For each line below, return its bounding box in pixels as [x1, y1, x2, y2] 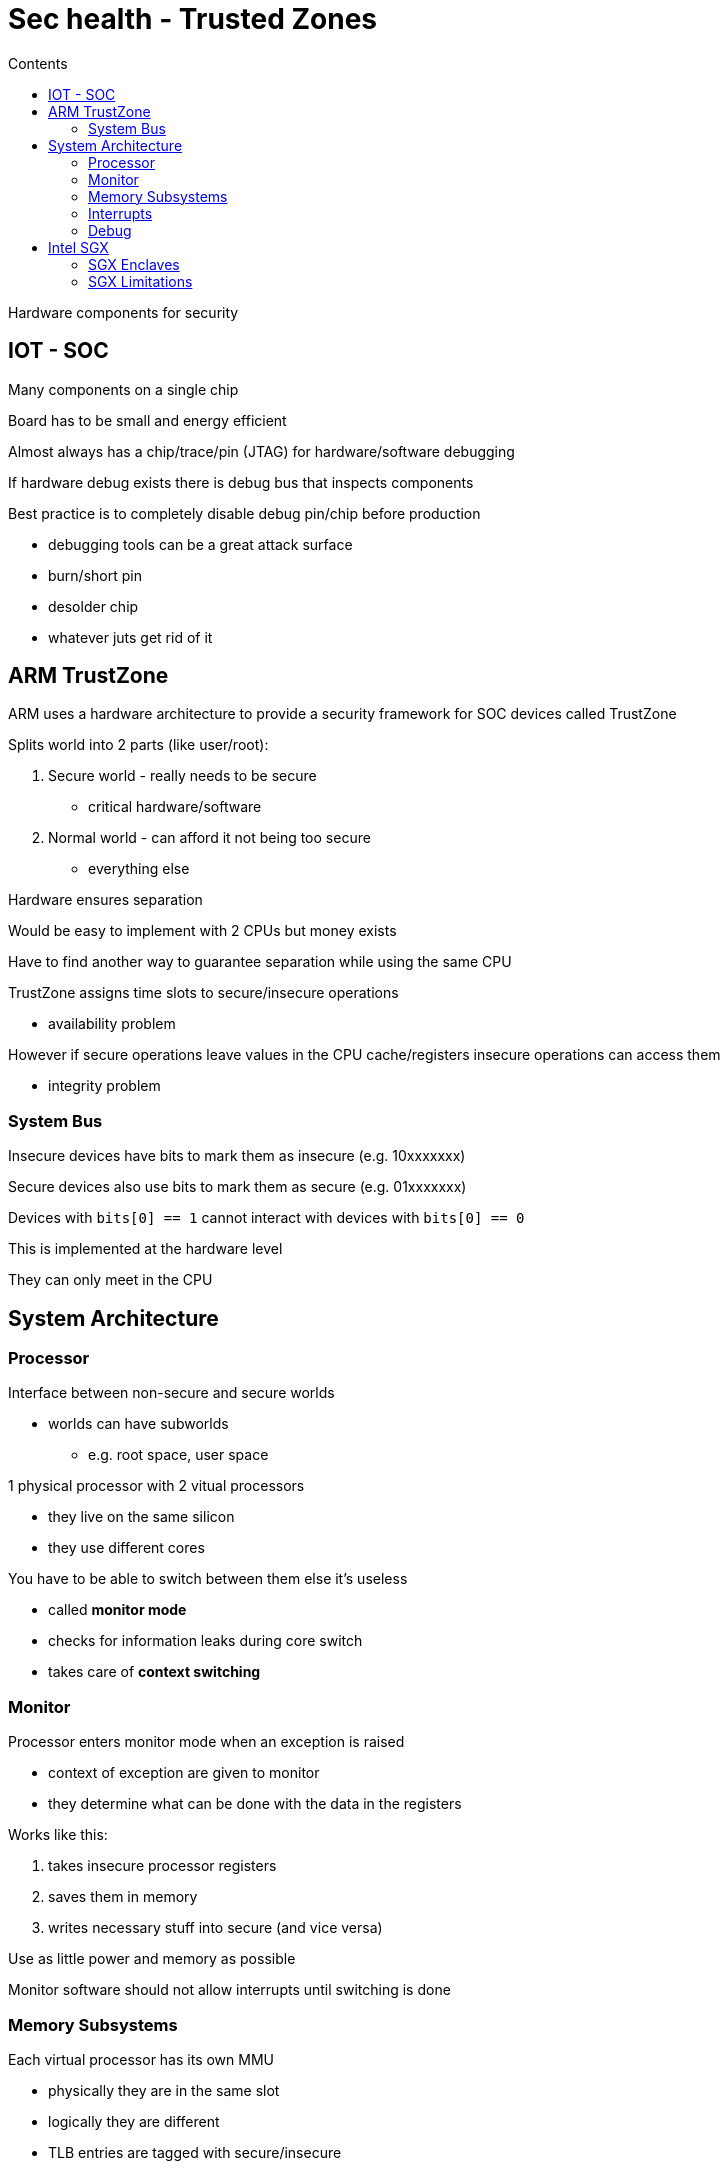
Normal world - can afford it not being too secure [48, 829, 371, 847]
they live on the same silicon [48, 1508, 235, 1526]
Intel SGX [48, 238, 109, 256]
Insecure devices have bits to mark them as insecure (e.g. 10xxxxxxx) [8, 1147, 466, 1165]
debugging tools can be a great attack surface [48, 535, 353, 553]
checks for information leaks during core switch [48, 1632, 363, 1650]
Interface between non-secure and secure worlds [8, 1384, 335, 1402]
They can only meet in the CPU [8, 1271, 213, 1289]
